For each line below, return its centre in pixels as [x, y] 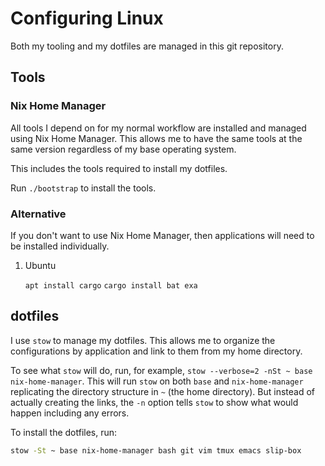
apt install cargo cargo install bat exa [111, 285]
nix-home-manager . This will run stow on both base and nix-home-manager [157, 381]
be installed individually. [60, 246]
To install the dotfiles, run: [64, 432]
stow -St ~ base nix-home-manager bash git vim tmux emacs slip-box [156, 450]
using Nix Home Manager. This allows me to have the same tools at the [156, 138]
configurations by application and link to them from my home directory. [156, 351]
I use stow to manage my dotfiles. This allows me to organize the [143, 340]
